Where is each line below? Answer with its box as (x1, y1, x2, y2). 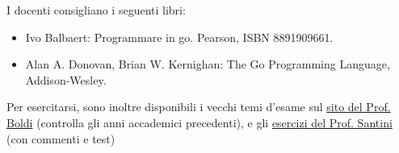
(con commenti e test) (6, 130, 115, 147)
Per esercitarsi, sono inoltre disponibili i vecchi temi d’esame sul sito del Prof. (6, 98, 391, 115)
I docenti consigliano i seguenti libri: (6, 2, 186, 18)
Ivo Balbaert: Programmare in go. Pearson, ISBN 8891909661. (25, 28, 334, 45)
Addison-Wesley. (25, 71, 107, 88)
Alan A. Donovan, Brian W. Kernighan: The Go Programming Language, (25, 56, 390, 72)
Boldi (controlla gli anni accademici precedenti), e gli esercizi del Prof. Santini (6, 114, 393, 130)
